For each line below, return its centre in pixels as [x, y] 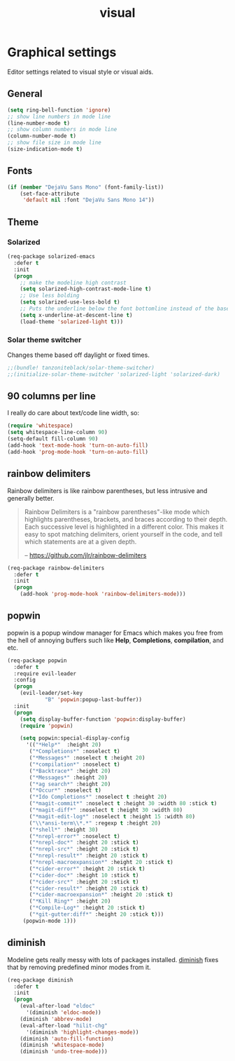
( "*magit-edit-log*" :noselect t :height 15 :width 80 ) [112, 816]
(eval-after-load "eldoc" [58, 1006]
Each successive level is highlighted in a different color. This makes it [124, 527]
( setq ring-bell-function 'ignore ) [59, 110]
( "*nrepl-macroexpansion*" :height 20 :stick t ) [101, 863]
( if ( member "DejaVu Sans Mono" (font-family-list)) [86, 187]
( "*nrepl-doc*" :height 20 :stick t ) [84, 843]
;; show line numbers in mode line [59, 116]
